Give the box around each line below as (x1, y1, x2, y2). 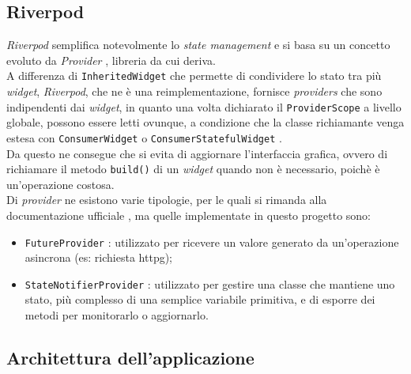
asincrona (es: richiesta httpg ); (25, 249, 173, 266)
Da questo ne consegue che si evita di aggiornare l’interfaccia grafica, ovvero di (6, 145, 388, 161)
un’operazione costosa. (6, 176, 115, 192)
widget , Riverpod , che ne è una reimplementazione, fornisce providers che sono (6, 83, 383, 100)
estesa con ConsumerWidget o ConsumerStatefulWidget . (6, 129, 282, 145)
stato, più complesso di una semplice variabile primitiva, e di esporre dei (25, 291, 375, 308)
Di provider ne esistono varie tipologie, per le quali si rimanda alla (6, 191, 327, 208)
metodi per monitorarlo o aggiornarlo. (25, 307, 209, 323)
